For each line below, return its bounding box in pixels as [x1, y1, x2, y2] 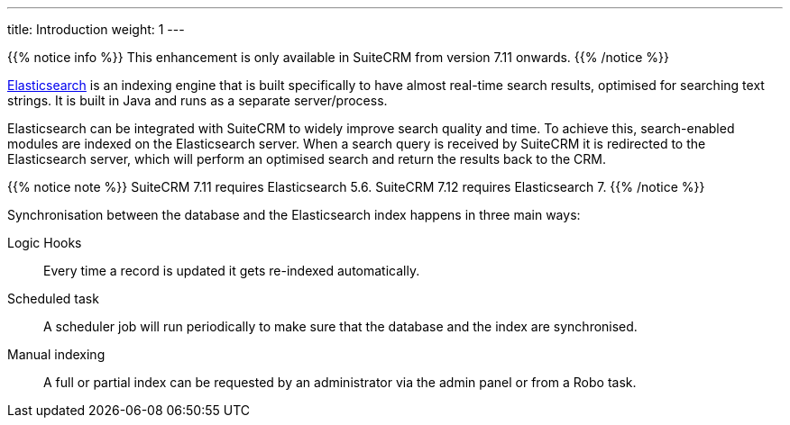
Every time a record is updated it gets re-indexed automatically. [43, 263, 420, 278]
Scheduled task [7, 291, 99, 306]
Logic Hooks [7, 235, 82, 250]
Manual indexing [7, 347, 106, 362]
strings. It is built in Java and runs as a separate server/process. [7, 93, 388, 108]
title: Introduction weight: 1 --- [7, 22, 185, 37]
